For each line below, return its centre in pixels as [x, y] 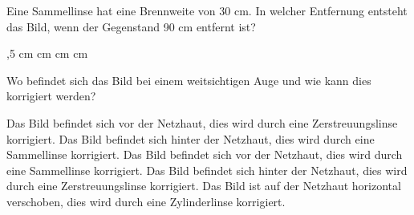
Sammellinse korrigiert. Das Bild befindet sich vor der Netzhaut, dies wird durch [205, 154]
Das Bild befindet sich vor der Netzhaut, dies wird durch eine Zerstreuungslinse [202, 122]
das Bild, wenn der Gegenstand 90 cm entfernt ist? [131, 26]
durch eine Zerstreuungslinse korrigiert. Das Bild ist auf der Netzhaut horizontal [204, 186]
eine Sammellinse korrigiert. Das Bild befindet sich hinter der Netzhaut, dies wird [207, 170]
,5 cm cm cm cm [47, 53]
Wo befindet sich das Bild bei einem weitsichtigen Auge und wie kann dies [189, 80]
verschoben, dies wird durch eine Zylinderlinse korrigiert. [146, 201]
